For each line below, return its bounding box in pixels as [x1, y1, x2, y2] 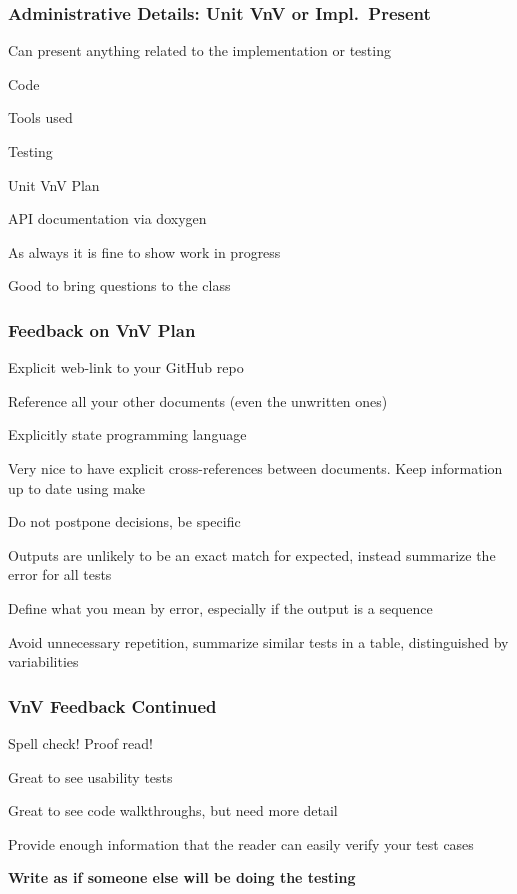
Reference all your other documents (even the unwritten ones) [8, 390, 388, 411]
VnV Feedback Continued [8, 693, 217, 718]
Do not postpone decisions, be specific [8, 511, 241, 532]
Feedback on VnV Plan [8, 317, 196, 342]
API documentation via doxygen [8, 208, 207, 229]
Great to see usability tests [8, 766, 173, 787]
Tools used [8, 107, 73, 128]
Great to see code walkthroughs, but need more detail [8, 800, 338, 821]
